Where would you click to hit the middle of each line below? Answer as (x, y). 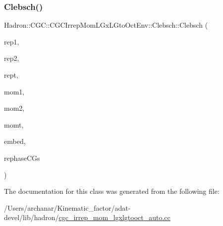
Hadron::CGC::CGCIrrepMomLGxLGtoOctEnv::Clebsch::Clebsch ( (106, 25)
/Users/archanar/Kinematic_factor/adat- (67, 207)
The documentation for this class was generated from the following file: (112, 191)
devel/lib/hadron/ (31, 217)
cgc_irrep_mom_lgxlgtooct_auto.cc (114, 217)
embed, (15, 141)
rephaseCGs (22, 158)
